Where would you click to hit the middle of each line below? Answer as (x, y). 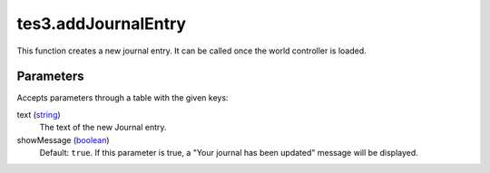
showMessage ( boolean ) (63, 139)
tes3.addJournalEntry (101, 24)
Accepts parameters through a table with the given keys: (122, 98)
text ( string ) (39, 114)
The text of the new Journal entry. (103, 128)
